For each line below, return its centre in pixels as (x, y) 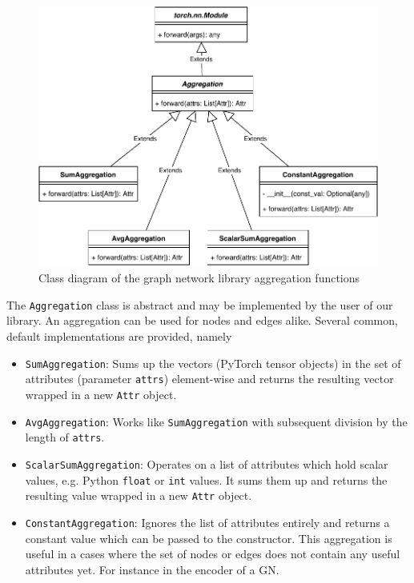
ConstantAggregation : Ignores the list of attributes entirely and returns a (207, 522)
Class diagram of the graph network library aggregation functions (199, 278)
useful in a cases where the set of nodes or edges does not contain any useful (213, 554)
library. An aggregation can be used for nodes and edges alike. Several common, (202, 320)
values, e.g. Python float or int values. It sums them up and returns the (206, 479)
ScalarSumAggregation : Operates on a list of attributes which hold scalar (207, 463)
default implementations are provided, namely (119, 336)
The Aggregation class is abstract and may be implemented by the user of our (200, 304)
